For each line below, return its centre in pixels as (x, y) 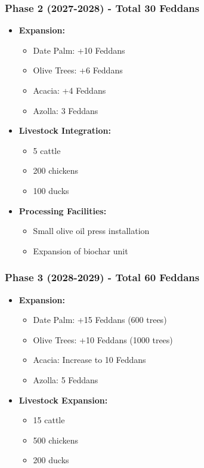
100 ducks (51, 190)
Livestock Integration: (65, 130)
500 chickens (56, 440)
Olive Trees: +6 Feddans (78, 70)
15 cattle (49, 420)
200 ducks (51, 460)
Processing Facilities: (63, 210)
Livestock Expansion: (63, 400)
